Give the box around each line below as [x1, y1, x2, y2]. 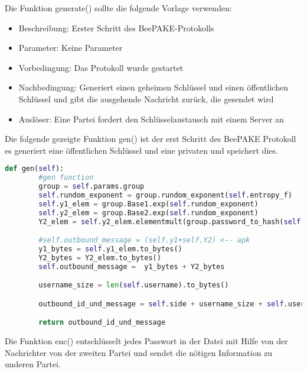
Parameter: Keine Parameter [18, 41, 123, 54]
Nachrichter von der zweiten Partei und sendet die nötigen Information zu [5, 346, 273, 358]
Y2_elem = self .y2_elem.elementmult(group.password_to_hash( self [38, 217, 301, 226]
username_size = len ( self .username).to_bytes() [38, 281, 229, 290]
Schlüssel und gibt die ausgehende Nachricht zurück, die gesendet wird [18, 92, 274, 105]
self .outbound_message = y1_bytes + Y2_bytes [38, 262, 225, 271]
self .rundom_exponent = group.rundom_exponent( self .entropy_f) [38, 190, 292, 199]
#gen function [38, 173, 94, 182]
